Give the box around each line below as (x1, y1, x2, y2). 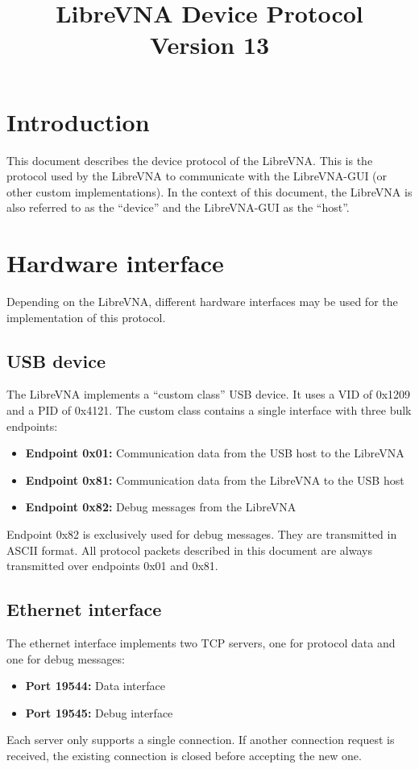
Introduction (6, 105, 150, 138)
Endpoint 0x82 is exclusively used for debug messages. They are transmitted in (6, 525, 397, 542)
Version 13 (149, 28, 270, 61)
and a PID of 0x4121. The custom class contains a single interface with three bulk (6, 401, 412, 418)
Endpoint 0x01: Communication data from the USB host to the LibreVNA (25, 444, 404, 461)
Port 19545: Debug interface (25, 704, 173, 721)
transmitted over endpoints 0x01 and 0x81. (6, 557, 218, 574)
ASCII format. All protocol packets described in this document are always (6, 541, 372, 558)
